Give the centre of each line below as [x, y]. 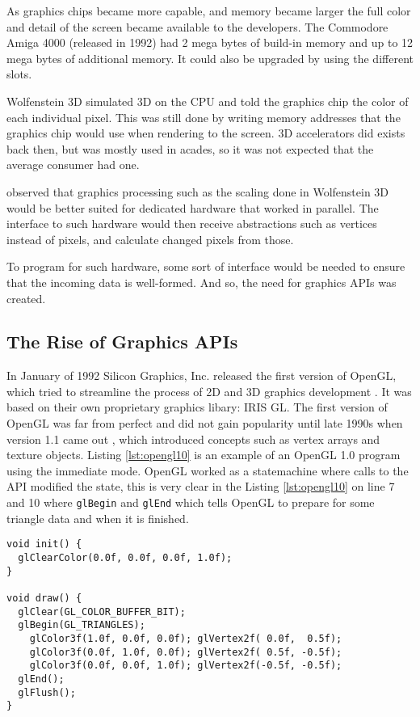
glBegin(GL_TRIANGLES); [82, 625]
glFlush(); [47, 692]
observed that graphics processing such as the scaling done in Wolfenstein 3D [198, 191]
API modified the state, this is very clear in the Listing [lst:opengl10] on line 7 [201, 486]
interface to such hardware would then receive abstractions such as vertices [192, 224]
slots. [19, 74]
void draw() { [44, 598]
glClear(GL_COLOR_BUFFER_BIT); [102, 612]
